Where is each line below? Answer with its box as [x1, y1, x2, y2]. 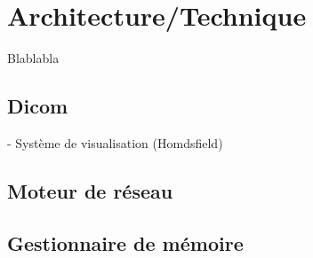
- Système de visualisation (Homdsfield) [7, 133, 223, 152]
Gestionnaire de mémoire [7, 229, 244, 256]
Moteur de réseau [7, 176, 173, 204]
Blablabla [7, 49, 60, 67]
